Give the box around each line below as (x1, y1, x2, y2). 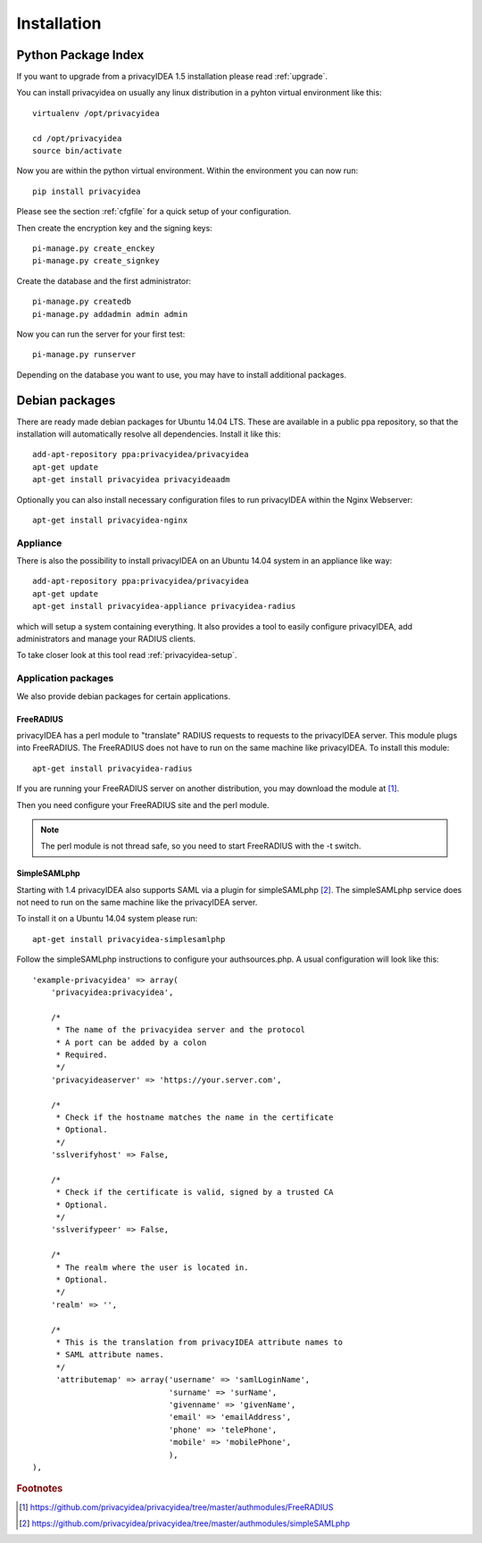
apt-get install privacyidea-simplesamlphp (32, 934, 226, 944)
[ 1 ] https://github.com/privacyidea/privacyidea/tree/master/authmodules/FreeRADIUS (19, 1501, 334, 1513)
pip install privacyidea (32, 186, 141, 196)
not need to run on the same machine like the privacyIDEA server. (16, 897, 258, 908)
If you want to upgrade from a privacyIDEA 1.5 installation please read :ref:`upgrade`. (16, 71, 328, 82)
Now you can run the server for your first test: (16, 329, 186, 339)
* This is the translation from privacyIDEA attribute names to (55, 1337, 344, 1347)
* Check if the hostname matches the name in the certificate (55, 1112, 334, 1122)
